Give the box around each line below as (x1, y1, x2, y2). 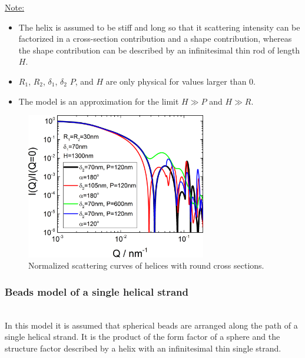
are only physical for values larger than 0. (105, 75, 256, 87)
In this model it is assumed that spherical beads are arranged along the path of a (5, 319, 298, 331)
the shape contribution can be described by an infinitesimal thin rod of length (18, 44, 300, 56)
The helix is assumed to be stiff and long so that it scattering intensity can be (18, 21, 300, 33)
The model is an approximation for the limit (18, 95, 179, 107)
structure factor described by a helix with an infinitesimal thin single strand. (5, 342, 281, 354)
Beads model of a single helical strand (5, 284, 188, 299)
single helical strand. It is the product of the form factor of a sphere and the (5, 330, 280, 343)
